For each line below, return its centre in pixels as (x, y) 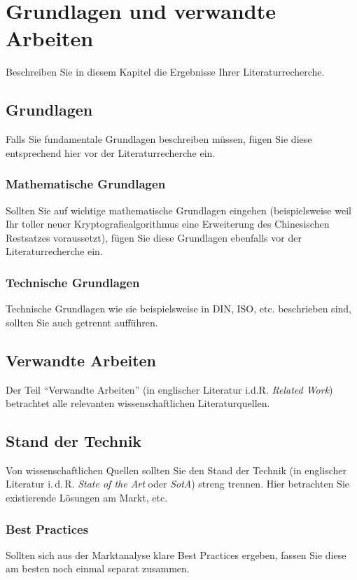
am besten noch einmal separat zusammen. (98, 568)
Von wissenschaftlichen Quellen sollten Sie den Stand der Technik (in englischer (176, 470)
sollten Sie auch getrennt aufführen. (82, 322)
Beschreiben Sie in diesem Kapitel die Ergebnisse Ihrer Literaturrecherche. (165, 72)
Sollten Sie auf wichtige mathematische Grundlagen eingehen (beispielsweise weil (178, 210)
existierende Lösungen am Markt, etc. (87, 498)
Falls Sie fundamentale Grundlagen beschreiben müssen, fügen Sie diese (159, 139)
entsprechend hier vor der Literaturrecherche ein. (111, 152)
